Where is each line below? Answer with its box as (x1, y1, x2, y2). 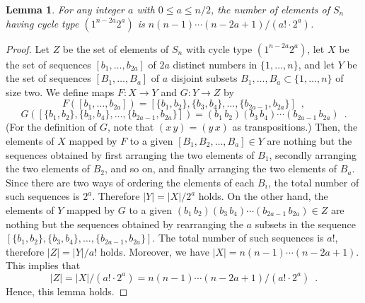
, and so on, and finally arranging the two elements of (105, 161, 337, 176)
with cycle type (185, 41, 253, 56)
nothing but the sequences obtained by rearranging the (6, 216, 243, 231)
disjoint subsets (170, 71, 238, 85)
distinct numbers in (173, 57, 257, 71)
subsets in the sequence (255, 216, 356, 231)
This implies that (6, 258, 81, 273)
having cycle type (6, 16, 79, 30)
